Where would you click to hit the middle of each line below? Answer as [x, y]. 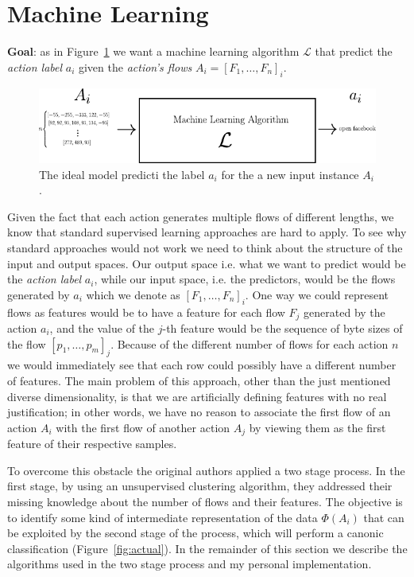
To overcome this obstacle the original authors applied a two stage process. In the [206, 470]
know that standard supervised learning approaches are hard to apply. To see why [207, 232]
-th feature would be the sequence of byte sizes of [282, 327]
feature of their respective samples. [92, 444]
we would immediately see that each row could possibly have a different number [202, 365]
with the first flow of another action [143, 427]
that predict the [354, 51]
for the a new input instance [290, 174]
